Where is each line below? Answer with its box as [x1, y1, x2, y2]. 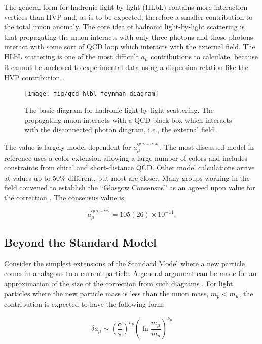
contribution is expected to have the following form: [4, 298, 165, 309]
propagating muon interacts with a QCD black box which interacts [24, 114, 232, 125]
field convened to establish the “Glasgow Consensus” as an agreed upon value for [4, 182, 255, 193]
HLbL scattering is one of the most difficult [4, 51, 139, 61]
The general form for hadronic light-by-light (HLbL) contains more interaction [4, 2, 248, 12]
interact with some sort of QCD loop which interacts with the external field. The [4, 41, 255, 52]
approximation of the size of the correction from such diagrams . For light [4, 278, 233, 288]
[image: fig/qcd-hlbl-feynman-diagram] [24, 90, 159, 97]
